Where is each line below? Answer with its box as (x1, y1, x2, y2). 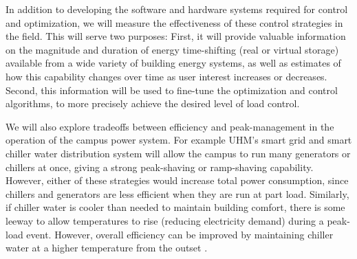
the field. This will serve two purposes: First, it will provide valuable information (6, 29, 346, 43)
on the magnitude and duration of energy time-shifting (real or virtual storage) (6, 42, 339, 56)
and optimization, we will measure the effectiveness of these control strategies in (6, 15, 343, 30)
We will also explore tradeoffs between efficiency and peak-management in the (6, 119, 334, 133)
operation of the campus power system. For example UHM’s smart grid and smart (6, 133, 352, 147)
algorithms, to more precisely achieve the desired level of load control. (6, 96, 300, 111)
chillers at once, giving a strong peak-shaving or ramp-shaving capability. (6, 159, 314, 174)
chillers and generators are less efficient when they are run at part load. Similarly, (6, 186, 349, 201)
